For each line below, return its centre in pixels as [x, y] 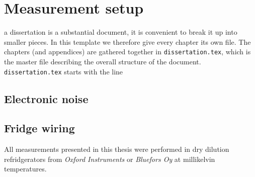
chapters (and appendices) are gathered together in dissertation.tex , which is [127, 52]
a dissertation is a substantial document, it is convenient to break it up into [121, 32]
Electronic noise [46, 98]
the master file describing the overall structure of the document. [103, 61]
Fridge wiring [39, 128]
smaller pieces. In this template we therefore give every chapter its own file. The [127, 41]
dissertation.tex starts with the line [64, 71]
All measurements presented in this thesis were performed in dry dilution [117, 149]
